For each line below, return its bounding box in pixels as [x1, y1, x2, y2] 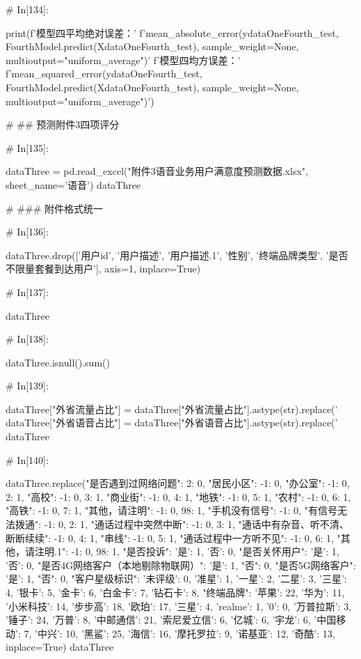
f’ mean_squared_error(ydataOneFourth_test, [6, 66, 202, 81]
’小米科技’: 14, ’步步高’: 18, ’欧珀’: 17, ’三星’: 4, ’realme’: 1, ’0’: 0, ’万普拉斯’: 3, [6, 598, 352, 613]
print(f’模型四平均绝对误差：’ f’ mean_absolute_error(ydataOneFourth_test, [6, 25, 339, 40]
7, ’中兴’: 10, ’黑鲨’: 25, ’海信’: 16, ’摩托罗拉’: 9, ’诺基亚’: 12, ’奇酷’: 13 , [24, 626, 335, 640]
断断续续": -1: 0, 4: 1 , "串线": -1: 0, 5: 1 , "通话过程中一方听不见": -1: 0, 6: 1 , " [6, 530, 341, 545]
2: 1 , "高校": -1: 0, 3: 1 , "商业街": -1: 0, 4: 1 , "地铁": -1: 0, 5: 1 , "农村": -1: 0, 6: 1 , [6, 489, 351, 504]
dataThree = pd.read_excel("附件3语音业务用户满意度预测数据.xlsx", [6, 164, 308, 178]
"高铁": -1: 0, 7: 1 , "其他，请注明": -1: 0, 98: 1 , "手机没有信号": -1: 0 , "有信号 [6, 503, 337, 518]
